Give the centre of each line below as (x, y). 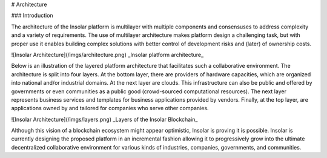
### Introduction (32, 16)
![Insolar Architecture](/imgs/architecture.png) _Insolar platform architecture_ (107, 54)
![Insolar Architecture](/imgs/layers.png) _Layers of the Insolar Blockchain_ (104, 119)
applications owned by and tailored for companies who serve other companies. (110, 108)
